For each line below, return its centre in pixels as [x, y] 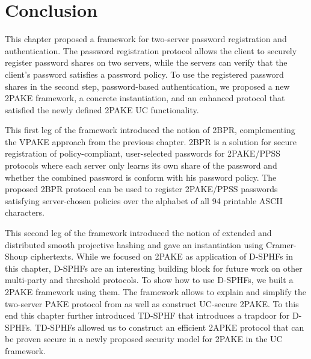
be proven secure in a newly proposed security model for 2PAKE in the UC [144, 339]
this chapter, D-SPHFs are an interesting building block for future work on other [154, 268]
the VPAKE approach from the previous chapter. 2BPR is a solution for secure [151, 141]
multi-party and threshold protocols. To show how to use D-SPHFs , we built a [149, 280]
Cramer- [281, 244]
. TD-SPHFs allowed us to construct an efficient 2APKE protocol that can [167, 327]
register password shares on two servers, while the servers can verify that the [146, 62]
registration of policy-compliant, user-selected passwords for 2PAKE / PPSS [143, 153]
